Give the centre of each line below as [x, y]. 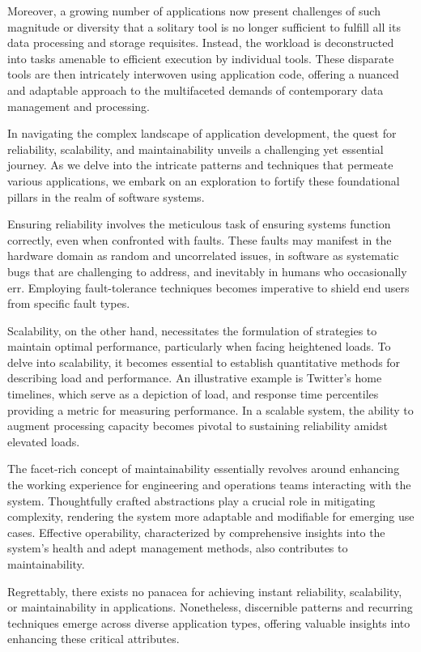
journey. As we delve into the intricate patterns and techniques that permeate [200, 165]
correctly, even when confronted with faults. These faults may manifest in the [200, 239]
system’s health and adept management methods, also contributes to [178, 548]
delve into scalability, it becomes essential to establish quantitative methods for [204, 362]
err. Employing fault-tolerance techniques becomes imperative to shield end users [208, 287]
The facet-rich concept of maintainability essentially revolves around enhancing [204, 469]
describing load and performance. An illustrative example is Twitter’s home [195, 378]
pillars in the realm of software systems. [106, 196]
